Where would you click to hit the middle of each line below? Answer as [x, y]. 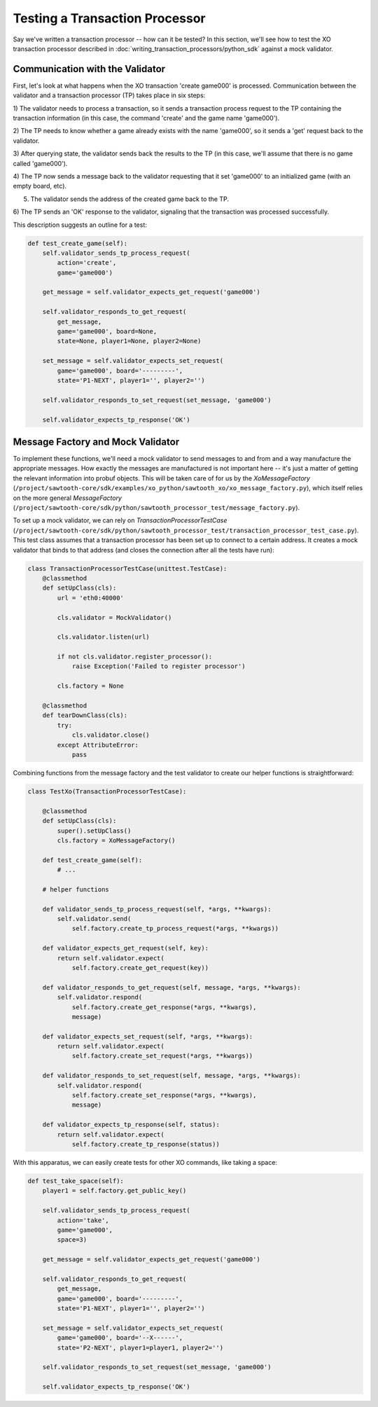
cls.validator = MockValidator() [114, 617]
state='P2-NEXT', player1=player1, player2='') [140, 1347]
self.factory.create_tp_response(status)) [146, 1144]
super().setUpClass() [94, 831]
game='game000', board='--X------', [120, 1338]
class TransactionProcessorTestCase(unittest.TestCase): [127, 568]
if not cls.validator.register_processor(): [135, 657]
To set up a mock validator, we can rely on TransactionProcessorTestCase [120, 520]
